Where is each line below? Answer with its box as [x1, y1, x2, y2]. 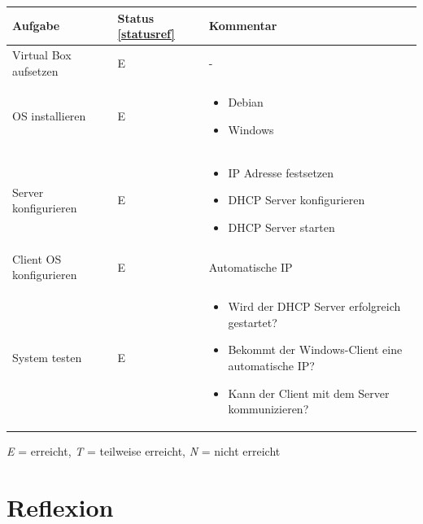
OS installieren [12, 107, 86, 124]
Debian [228, 94, 264, 111]
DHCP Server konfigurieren [228, 191, 365, 208]
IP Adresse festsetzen [228, 164, 334, 181]
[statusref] [117, 25, 175, 42]
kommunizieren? [228, 400, 309, 417]
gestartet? [228, 313, 277, 330]
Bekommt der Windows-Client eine [228, 341, 403, 358]
